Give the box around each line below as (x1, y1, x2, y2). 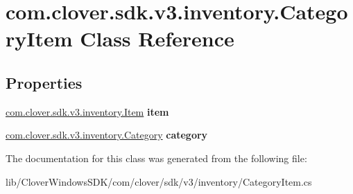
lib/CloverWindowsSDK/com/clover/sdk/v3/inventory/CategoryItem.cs (6, 174, 312, 188)
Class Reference (80, 24, 234, 53)
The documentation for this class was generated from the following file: (6, 150, 307, 165)
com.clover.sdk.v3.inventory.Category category (6, 127, 208, 142)
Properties (6, 71, 83, 93)
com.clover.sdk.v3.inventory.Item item (6, 104, 169, 118)
